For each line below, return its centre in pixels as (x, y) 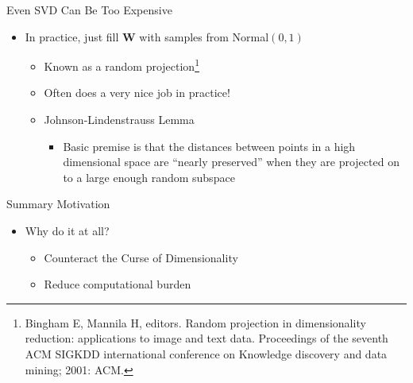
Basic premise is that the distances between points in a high (209, 146)
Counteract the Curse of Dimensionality (141, 257)
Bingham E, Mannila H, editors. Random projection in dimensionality (195, 322)
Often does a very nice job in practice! (137, 93)
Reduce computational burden (118, 284)
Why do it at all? (67, 230)
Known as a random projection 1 (122, 65)
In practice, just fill (72, 36)
